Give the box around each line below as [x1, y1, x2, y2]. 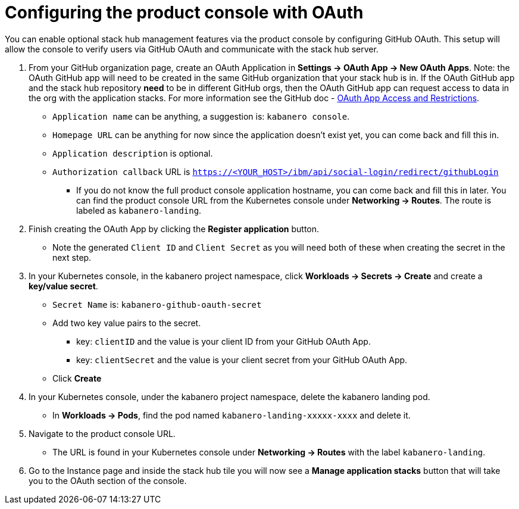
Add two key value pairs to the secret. [52, 317, 201, 328]
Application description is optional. [52, 148, 213, 158]
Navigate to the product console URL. [29, 428, 176, 439]
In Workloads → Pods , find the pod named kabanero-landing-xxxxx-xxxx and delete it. [52, 410, 411, 420]
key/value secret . [29, 280, 98, 291]
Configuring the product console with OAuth [5, 2, 364, 23]
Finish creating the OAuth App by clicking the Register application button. [29, 223, 320, 234]
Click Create [52, 373, 102, 383]
